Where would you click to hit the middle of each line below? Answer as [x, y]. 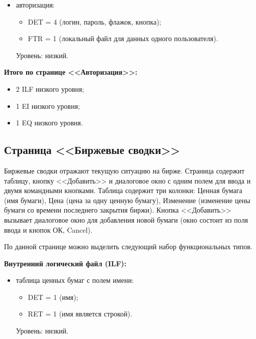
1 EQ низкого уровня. [49, 123]
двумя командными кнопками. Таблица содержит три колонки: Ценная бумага [123, 190]
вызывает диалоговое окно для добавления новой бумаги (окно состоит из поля [126, 219]
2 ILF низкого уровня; [50, 89]
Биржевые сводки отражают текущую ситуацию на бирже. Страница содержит [124, 170]
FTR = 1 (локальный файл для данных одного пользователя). [123, 38]
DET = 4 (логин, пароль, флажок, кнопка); [95, 21]
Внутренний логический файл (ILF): [65, 263]
